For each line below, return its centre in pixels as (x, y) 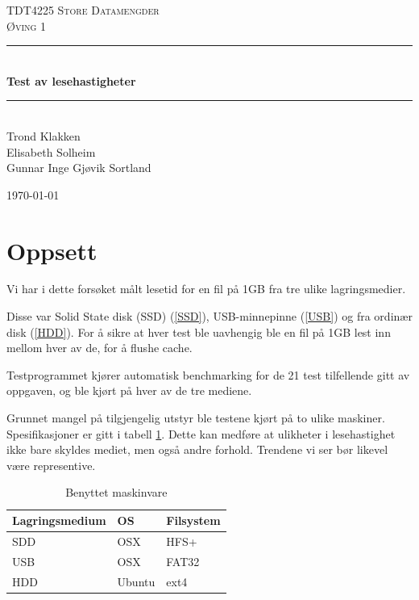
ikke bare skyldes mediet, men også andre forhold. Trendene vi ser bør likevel (197, 449)
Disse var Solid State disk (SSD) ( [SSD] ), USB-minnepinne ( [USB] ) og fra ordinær (209, 316)
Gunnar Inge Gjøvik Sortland (79, 168)
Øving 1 (27, 25)
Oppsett (52, 250)
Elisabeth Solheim (51, 151)
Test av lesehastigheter (71, 80)
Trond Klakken (44, 135)
